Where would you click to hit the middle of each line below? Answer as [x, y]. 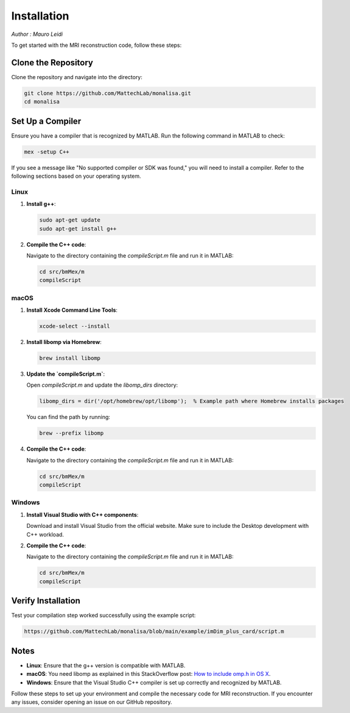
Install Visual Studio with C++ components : [82, 515]
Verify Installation [46, 601]
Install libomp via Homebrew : [64, 342]
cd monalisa [42, 102]
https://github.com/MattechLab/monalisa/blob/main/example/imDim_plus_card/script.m [154, 631]
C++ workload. [45, 534]
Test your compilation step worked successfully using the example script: [103, 616]
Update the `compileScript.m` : [66, 374]
